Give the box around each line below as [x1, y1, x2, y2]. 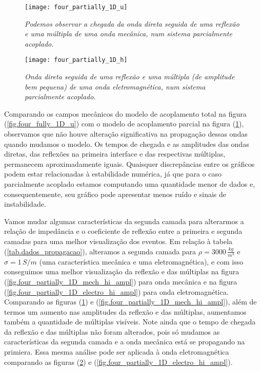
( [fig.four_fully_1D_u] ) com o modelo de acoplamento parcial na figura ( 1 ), [4, 118, 244, 129]
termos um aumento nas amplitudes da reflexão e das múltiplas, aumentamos [4, 306, 247, 317]
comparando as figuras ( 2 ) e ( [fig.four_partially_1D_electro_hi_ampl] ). [4, 356, 233, 367]
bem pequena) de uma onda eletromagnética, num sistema [25, 81, 206, 92]
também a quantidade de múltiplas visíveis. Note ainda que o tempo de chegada [4, 316, 256, 327]
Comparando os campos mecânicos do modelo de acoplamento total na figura [4, 108, 247, 119]
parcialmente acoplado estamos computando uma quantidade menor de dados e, [4, 179, 255, 189]
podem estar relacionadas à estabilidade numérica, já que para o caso [4, 168, 222, 179]
